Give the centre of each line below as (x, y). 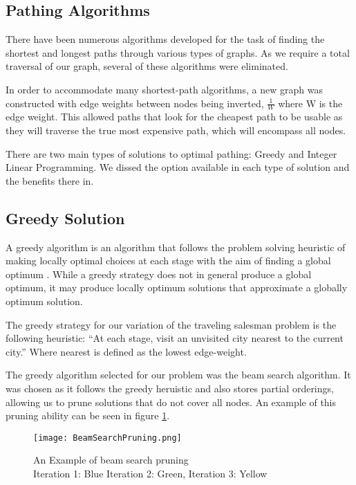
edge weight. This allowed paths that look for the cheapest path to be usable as (174, 117)
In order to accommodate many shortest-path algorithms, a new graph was (164, 89)
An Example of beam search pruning (111, 460)
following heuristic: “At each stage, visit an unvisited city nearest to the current (175, 338)
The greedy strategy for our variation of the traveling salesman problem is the (171, 324)
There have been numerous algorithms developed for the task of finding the (165, 39)
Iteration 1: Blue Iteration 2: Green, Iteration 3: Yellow (150, 473)
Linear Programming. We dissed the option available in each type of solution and (178, 167)
